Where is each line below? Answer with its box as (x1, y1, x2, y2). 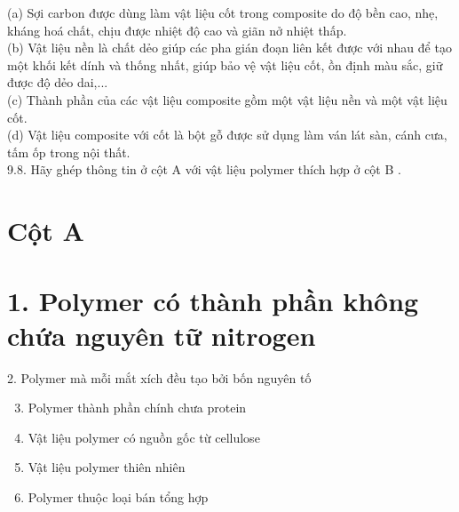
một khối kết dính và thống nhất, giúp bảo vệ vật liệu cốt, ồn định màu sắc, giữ (7, 55, 443, 74)
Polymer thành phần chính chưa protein (28, 398, 247, 417)
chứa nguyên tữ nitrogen (7, 316, 316, 353)
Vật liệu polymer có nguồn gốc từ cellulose (28, 428, 260, 446)
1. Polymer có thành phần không (7, 282, 419, 318)
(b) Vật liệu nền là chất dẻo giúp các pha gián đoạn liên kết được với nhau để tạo (7, 38, 452, 57)
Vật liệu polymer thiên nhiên (28, 458, 186, 476)
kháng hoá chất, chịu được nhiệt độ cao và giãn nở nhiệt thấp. (7, 20, 347, 39)
